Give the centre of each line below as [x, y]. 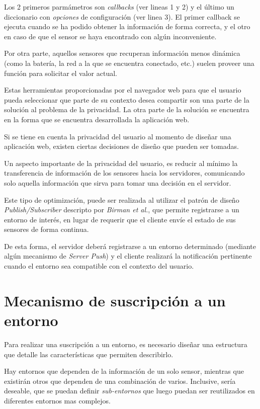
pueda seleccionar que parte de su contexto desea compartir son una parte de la [127, 99]
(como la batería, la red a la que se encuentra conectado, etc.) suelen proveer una [129, 63]
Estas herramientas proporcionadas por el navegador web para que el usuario [123, 90]
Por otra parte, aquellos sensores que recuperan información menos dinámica [122, 53]
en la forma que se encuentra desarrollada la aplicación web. [97, 119]
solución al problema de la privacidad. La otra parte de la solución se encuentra [127, 109]
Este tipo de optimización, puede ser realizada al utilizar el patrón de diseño [122, 199]
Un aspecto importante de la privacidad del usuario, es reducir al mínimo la [121, 163]
